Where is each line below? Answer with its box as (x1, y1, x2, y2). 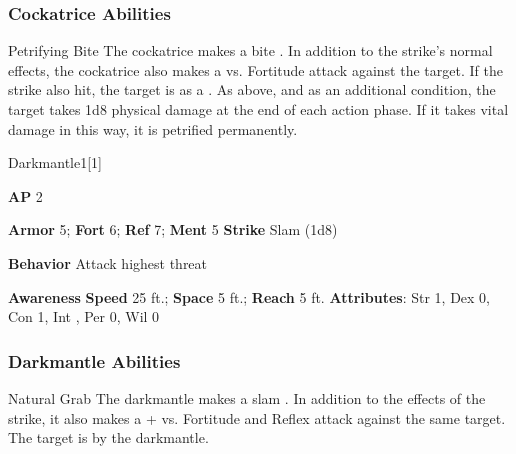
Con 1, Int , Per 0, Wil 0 (8, 306, 160, 327)
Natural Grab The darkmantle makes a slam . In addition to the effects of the (8, 387, 486, 408)
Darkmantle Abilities (8, 348, 181, 373)
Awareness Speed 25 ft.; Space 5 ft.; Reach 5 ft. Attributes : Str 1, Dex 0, (8, 286, 491, 307)
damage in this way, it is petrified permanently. (8, 118, 298, 139)
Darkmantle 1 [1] (8, 152, 102, 173)
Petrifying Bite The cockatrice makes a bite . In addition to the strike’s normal (8, 40, 493, 61)
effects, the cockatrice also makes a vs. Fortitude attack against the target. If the (8, 59, 503, 80)
